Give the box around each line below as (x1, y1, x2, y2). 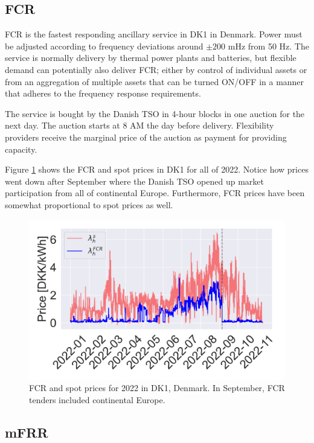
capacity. (5, 142, 37, 155)
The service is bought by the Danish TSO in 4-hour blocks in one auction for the (5, 107, 305, 120)
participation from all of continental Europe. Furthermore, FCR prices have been (5, 186, 305, 199)
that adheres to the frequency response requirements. (5, 87, 201, 100)
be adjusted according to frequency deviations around (5, 39, 203, 52)
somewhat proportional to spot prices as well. (5, 198, 173, 211)
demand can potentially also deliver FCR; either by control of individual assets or (5, 63, 307, 75)
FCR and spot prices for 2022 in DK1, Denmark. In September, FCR (29, 381, 285, 394)
